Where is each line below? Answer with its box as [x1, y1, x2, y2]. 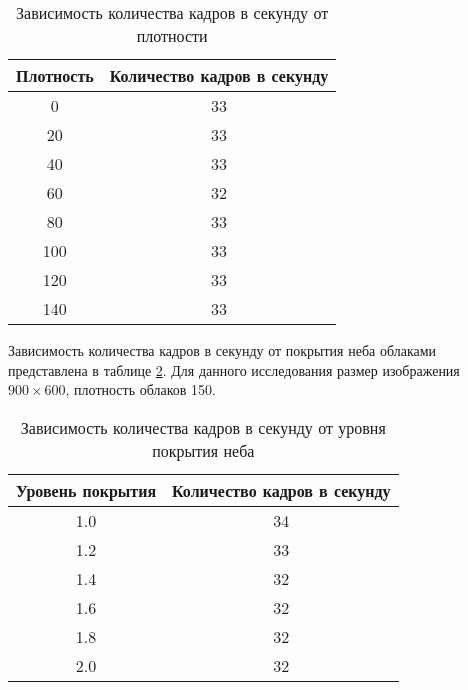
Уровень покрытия [16, 478, 157, 502]
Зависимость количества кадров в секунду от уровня [20, 415, 386, 439]
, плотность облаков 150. [65, 379, 216, 400]
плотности [136, 24, 208, 47]
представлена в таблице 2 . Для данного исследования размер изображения [8, 359, 460, 380]
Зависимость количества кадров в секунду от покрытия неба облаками [8, 340, 437, 360]
